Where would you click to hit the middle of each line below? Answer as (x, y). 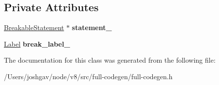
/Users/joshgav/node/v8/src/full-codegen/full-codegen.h (88, 76)
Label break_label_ (37, 43)
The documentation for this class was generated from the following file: (110, 60)
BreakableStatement (34, 27)
